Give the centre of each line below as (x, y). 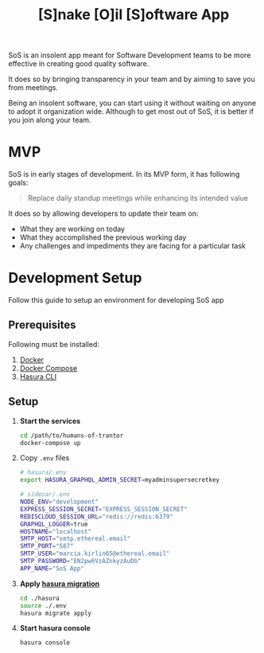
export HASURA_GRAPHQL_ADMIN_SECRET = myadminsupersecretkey (120, 480)
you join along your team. (50, 120)
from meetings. (33, 88)
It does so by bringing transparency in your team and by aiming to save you (132, 79)
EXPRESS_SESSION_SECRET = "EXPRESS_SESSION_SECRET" (104, 509)
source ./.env (43, 606)
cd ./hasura (39, 598)
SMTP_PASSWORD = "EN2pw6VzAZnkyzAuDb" (80, 561)
